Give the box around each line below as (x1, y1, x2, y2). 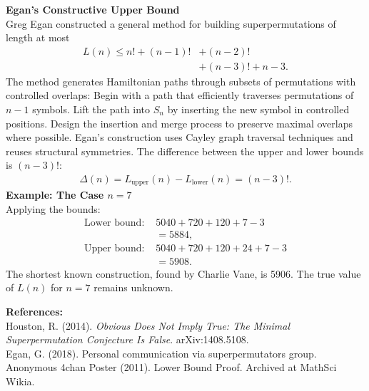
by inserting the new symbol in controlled (167, 102, 350, 117)
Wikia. (6, 373, 35, 388)
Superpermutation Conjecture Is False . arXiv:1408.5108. (6, 332, 249, 347)
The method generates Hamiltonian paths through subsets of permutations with (6, 73, 356, 88)
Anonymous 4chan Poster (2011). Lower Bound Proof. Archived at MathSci (6, 360, 337, 375)
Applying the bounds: (6, 202, 101, 217)
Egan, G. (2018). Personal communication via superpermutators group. (6, 345, 317, 360)
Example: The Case (6, 187, 104, 202)
